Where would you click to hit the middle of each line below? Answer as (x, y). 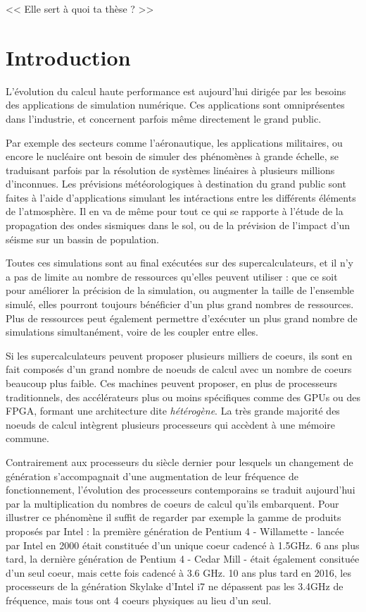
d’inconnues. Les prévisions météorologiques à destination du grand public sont (176, 184)
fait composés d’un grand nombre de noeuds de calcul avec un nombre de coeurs (179, 369)
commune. (27, 438)
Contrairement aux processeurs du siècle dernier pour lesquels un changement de (179, 461)
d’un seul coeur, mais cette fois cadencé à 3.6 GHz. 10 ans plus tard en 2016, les (178, 572)
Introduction (68, 57)
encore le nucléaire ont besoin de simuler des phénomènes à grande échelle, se (172, 156)
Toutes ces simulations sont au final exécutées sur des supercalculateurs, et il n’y (179, 263)
